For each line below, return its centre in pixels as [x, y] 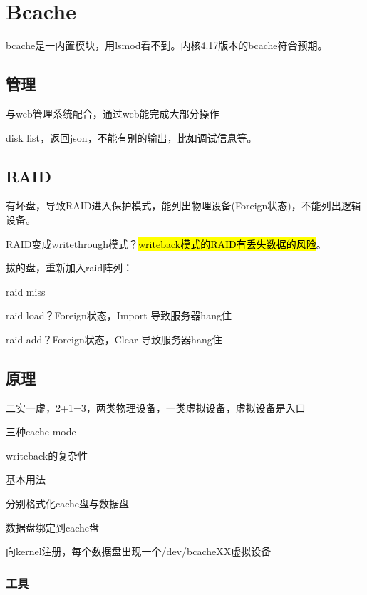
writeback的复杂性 [47, 455]
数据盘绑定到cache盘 [53, 527]
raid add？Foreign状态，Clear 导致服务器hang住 [114, 339]
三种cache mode [41, 431]
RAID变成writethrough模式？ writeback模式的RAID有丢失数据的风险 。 [166, 243]
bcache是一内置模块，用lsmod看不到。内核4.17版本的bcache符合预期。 [167, 45]
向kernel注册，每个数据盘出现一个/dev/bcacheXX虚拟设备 [139, 551]
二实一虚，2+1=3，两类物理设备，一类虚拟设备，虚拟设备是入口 [156, 407]
